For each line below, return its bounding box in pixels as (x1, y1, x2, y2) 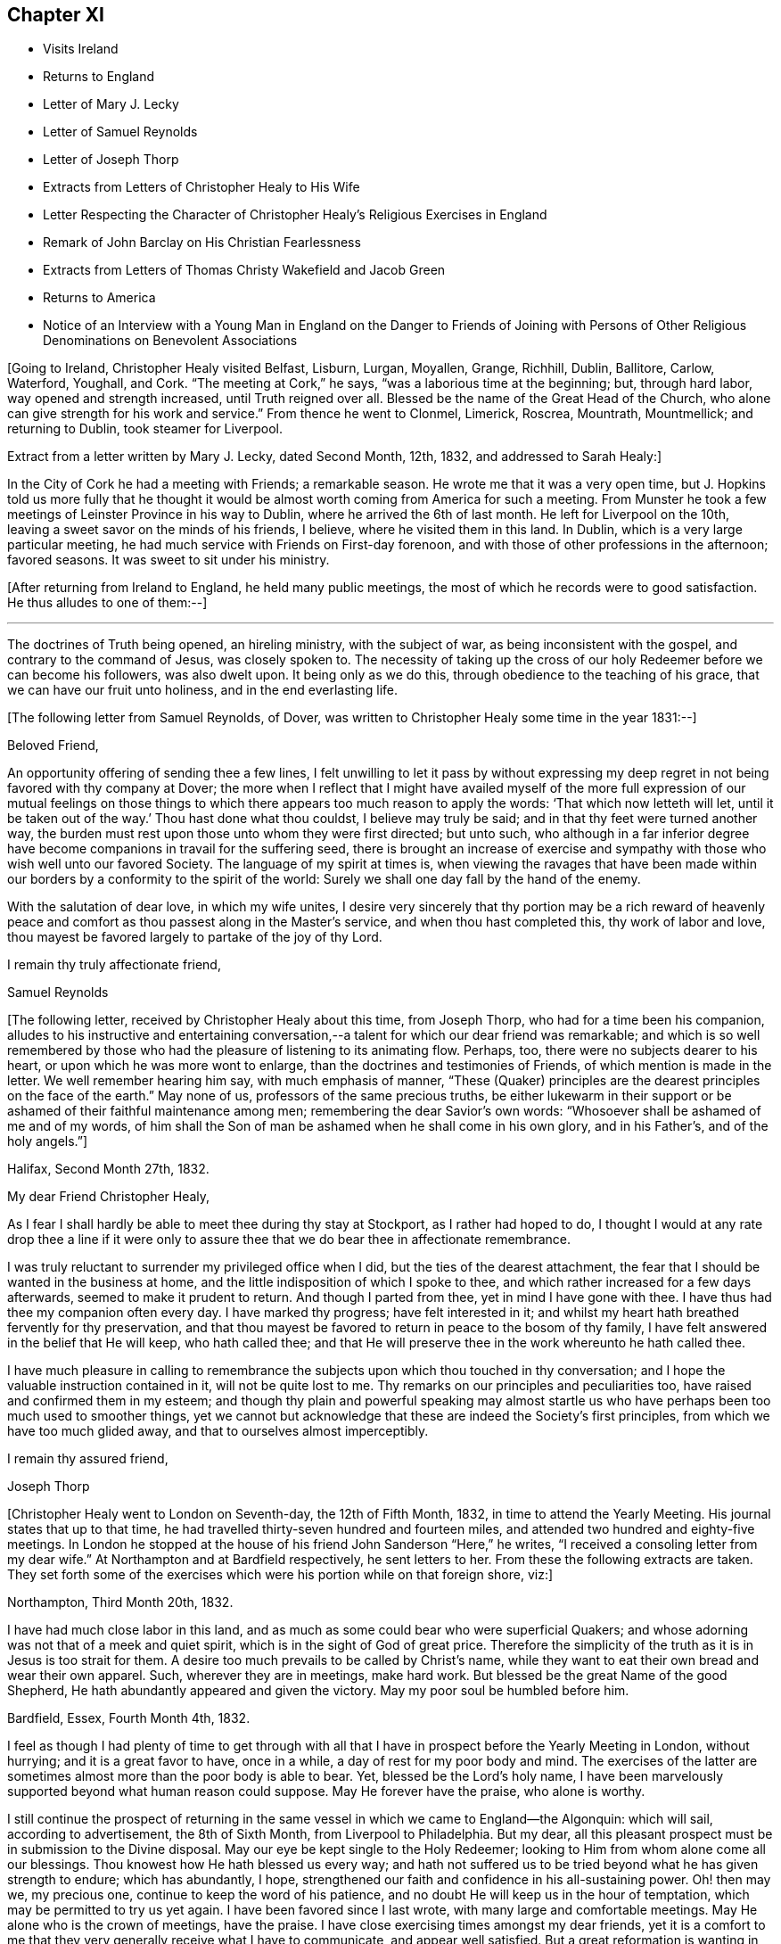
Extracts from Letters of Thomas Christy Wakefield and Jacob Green (43, 262, 446, 278)
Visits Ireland (43, 41, 119, 57)
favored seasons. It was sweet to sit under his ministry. (7, 552, 330, 568)
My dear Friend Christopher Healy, (7, 1189, 210, 1205)
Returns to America (43, 290, 156, 306)
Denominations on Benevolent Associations (43, 333, 298, 349)
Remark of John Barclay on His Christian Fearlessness (43, 235, 361, 251)
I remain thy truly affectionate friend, (7, 957, 221, 973)
